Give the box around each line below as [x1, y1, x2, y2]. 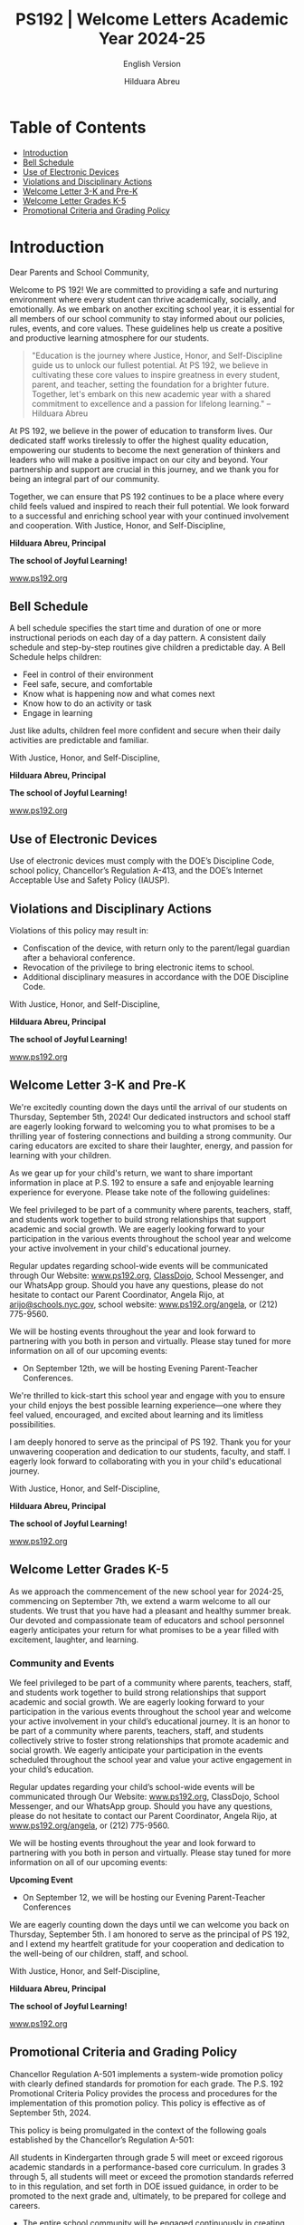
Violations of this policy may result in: [9, 925, 149, 936]
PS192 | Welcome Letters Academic [14, 9, 290, 30]
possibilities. [9, 1418, 56, 1429]
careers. [9, 2200, 41, 2210]
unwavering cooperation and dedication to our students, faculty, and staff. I [9, 1446, 290, 1456]
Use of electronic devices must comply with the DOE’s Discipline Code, [9, 856, 275, 866]
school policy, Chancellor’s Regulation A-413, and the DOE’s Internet [9, 866, 263, 876]
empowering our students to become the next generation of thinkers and [9, 444, 280, 455]
